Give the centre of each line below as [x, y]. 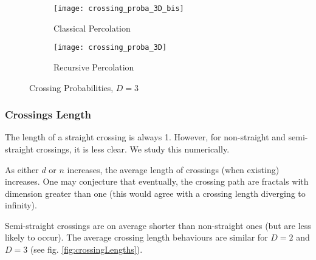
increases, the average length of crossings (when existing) [173, 169]
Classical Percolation [92, 28]
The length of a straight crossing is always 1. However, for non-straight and [145, 137]
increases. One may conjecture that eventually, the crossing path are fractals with [157, 181]
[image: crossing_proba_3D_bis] [119, 9]
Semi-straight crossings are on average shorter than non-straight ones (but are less [158, 225]
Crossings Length [48, 115]
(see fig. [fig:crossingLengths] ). [86, 249]
